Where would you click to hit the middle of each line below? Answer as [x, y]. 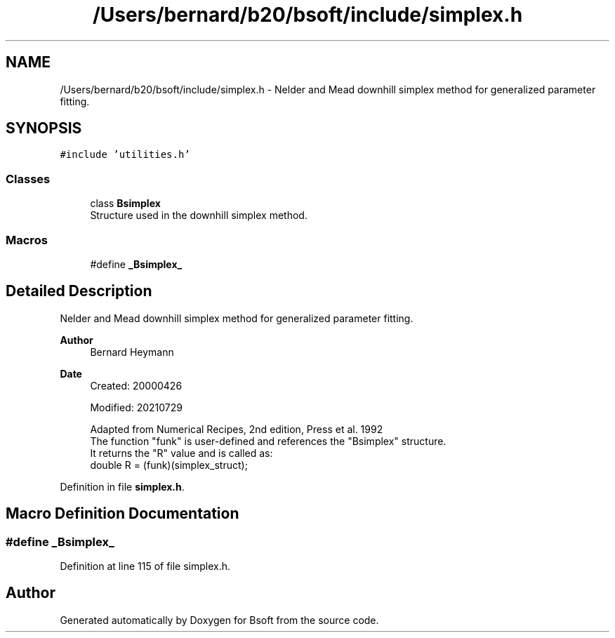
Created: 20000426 [136, 385]
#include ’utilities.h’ [125, 155]
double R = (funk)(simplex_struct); [169, 465]
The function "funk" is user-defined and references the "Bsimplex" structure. [268, 441]
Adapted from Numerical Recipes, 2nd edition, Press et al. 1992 [237, 429]
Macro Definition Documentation [123, 514]
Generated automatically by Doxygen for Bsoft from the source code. [219, 620]
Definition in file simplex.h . [122, 486]
